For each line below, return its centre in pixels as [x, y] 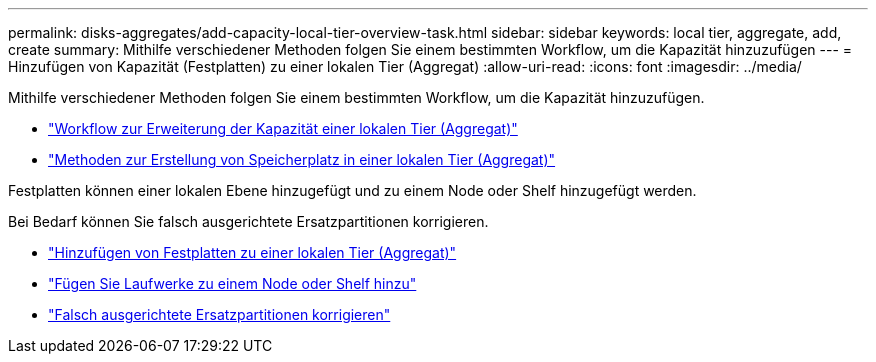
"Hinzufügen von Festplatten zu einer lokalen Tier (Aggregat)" [252, 252]
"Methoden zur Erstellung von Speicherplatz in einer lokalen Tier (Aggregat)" [302, 159]
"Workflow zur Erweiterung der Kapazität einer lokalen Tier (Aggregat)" [283, 128]
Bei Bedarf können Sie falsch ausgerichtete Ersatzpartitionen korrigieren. [248, 221]
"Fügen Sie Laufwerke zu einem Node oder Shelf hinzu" [232, 283]
